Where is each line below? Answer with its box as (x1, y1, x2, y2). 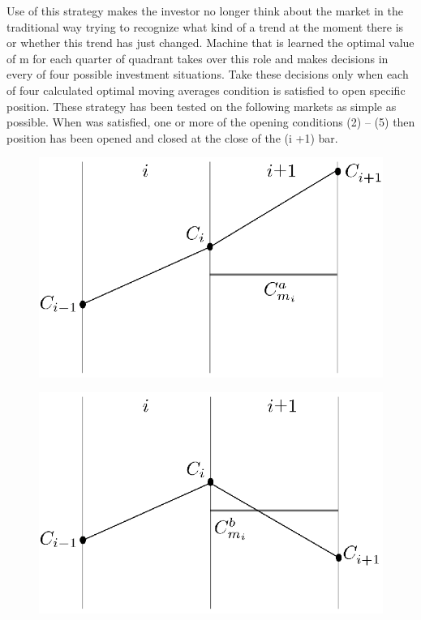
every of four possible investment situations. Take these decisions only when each (6, 66, 409, 83)
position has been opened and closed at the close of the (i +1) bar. (6, 129, 338, 146)
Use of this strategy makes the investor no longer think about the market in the (6, 2, 403, 19)
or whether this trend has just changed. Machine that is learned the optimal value (6, 34, 415, 51)
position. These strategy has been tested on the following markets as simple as (6, 97, 397, 114)
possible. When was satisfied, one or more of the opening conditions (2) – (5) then (6, 113, 415, 130)
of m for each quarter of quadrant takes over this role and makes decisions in (6, 49, 389, 66)
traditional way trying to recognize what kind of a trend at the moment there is (6, 18, 404, 35)
